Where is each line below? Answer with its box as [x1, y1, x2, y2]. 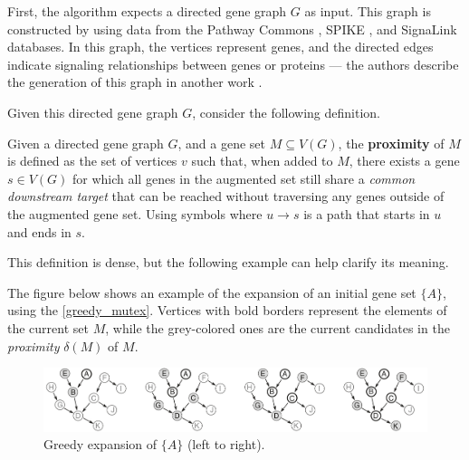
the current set [7, 318, 89, 337]
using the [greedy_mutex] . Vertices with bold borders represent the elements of [7, 301, 447, 320]
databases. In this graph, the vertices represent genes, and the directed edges [7, 37, 434, 56]
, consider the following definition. [192, 102, 380, 121]
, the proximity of [338, 133, 445, 152]
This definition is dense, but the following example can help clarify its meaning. [7, 253, 449, 272]
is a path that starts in [303, 204, 430, 223]
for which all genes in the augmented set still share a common [72, 168, 416, 187]
